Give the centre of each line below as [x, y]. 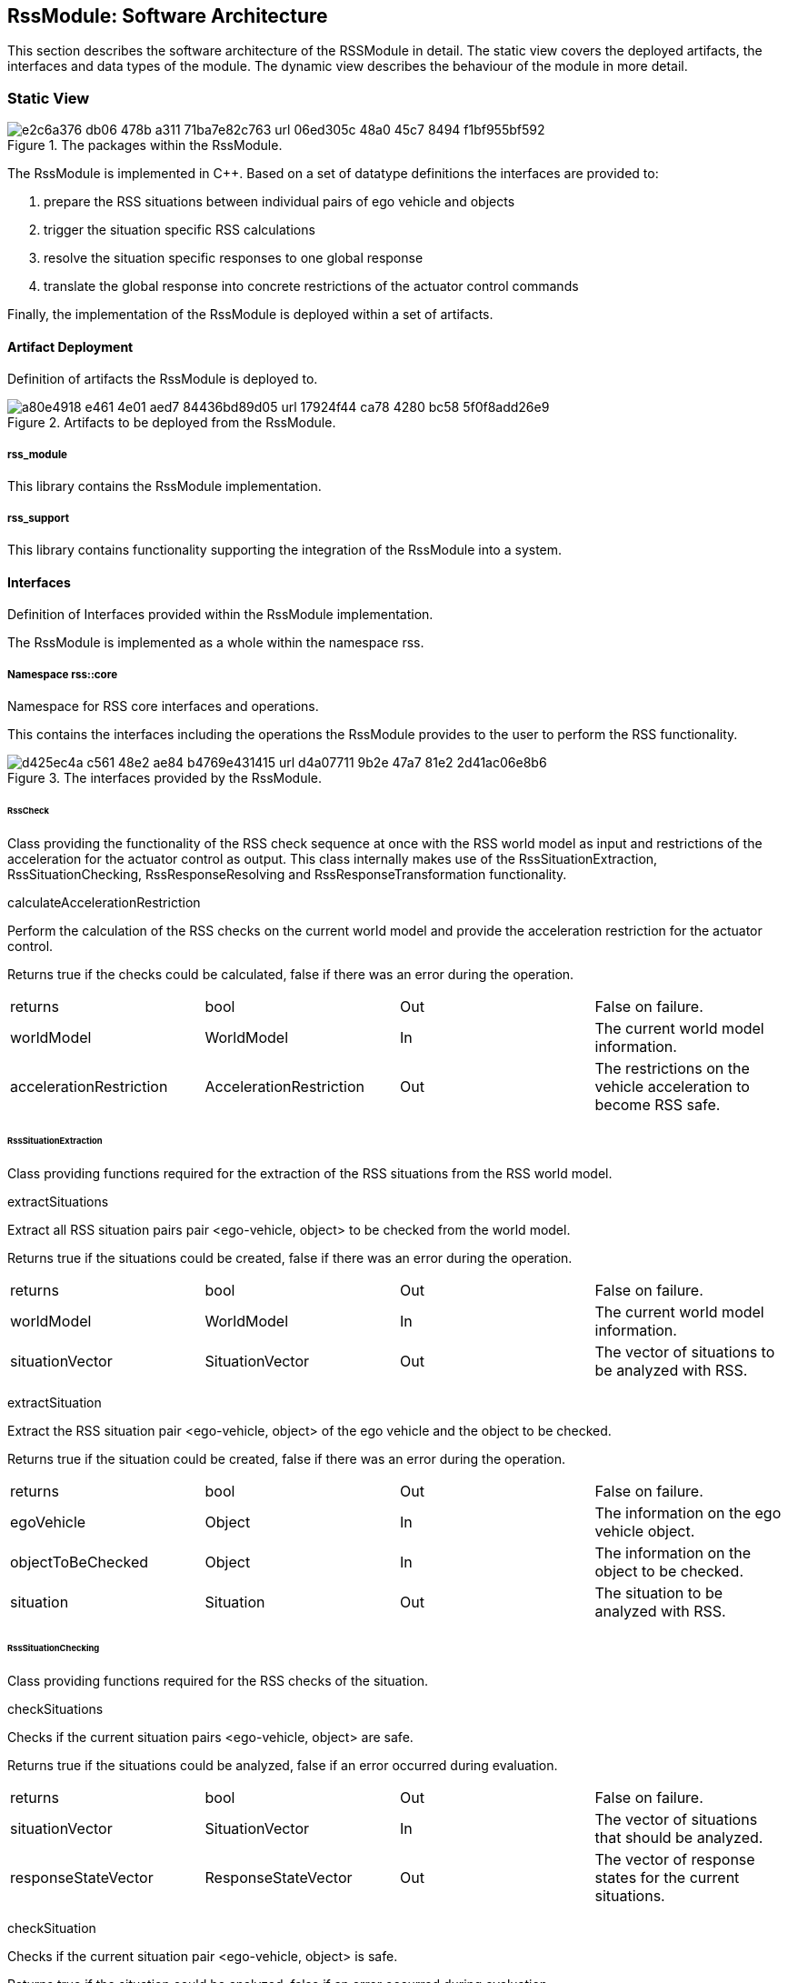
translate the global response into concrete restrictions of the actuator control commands [311, 286]
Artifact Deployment [70, 346]
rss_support [38, 518]
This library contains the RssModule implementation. [165, 486]
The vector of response [675, 1860]
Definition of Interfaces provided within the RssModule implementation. [220, 615]
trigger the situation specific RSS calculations [180, 230]
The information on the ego [688, 1513]
